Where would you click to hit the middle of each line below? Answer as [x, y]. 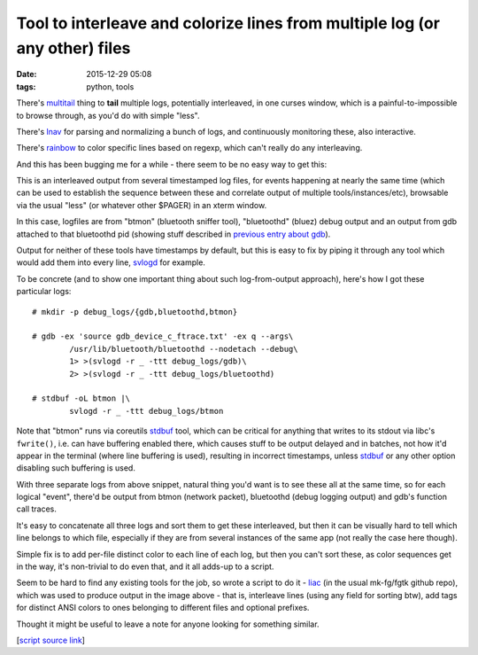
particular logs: [44, 292]
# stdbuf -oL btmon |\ [81, 398]
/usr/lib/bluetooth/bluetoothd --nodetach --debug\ [184, 349]
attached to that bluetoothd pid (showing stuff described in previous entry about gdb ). [173, 234]
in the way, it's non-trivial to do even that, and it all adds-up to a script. [145, 566]
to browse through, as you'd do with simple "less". [108, 115]
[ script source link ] [51, 640]
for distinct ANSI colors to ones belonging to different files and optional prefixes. [163, 608]
